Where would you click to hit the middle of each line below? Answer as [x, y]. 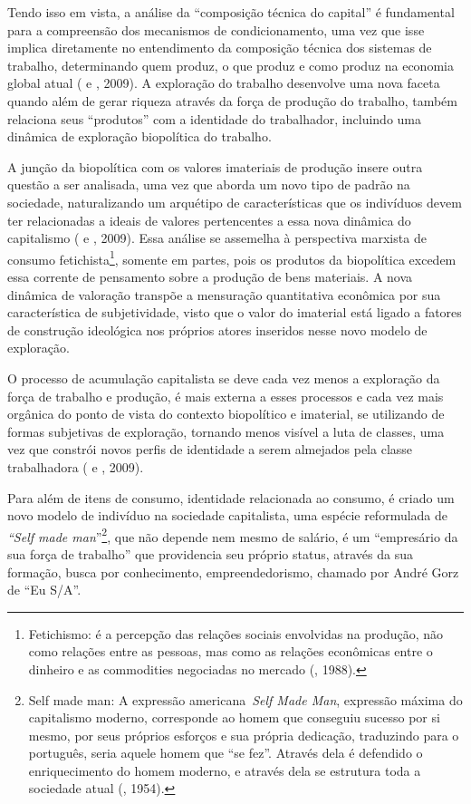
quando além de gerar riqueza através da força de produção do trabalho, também [232, 100]
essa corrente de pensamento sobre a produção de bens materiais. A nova [210, 276]
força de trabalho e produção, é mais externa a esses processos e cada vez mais [226, 396]
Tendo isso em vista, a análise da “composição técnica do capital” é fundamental [231, 12]
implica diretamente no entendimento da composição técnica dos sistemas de [220, 48]
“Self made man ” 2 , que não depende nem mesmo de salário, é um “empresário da [233, 535]
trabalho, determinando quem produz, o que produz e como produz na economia [231, 65]
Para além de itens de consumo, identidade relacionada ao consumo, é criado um [231, 497]
